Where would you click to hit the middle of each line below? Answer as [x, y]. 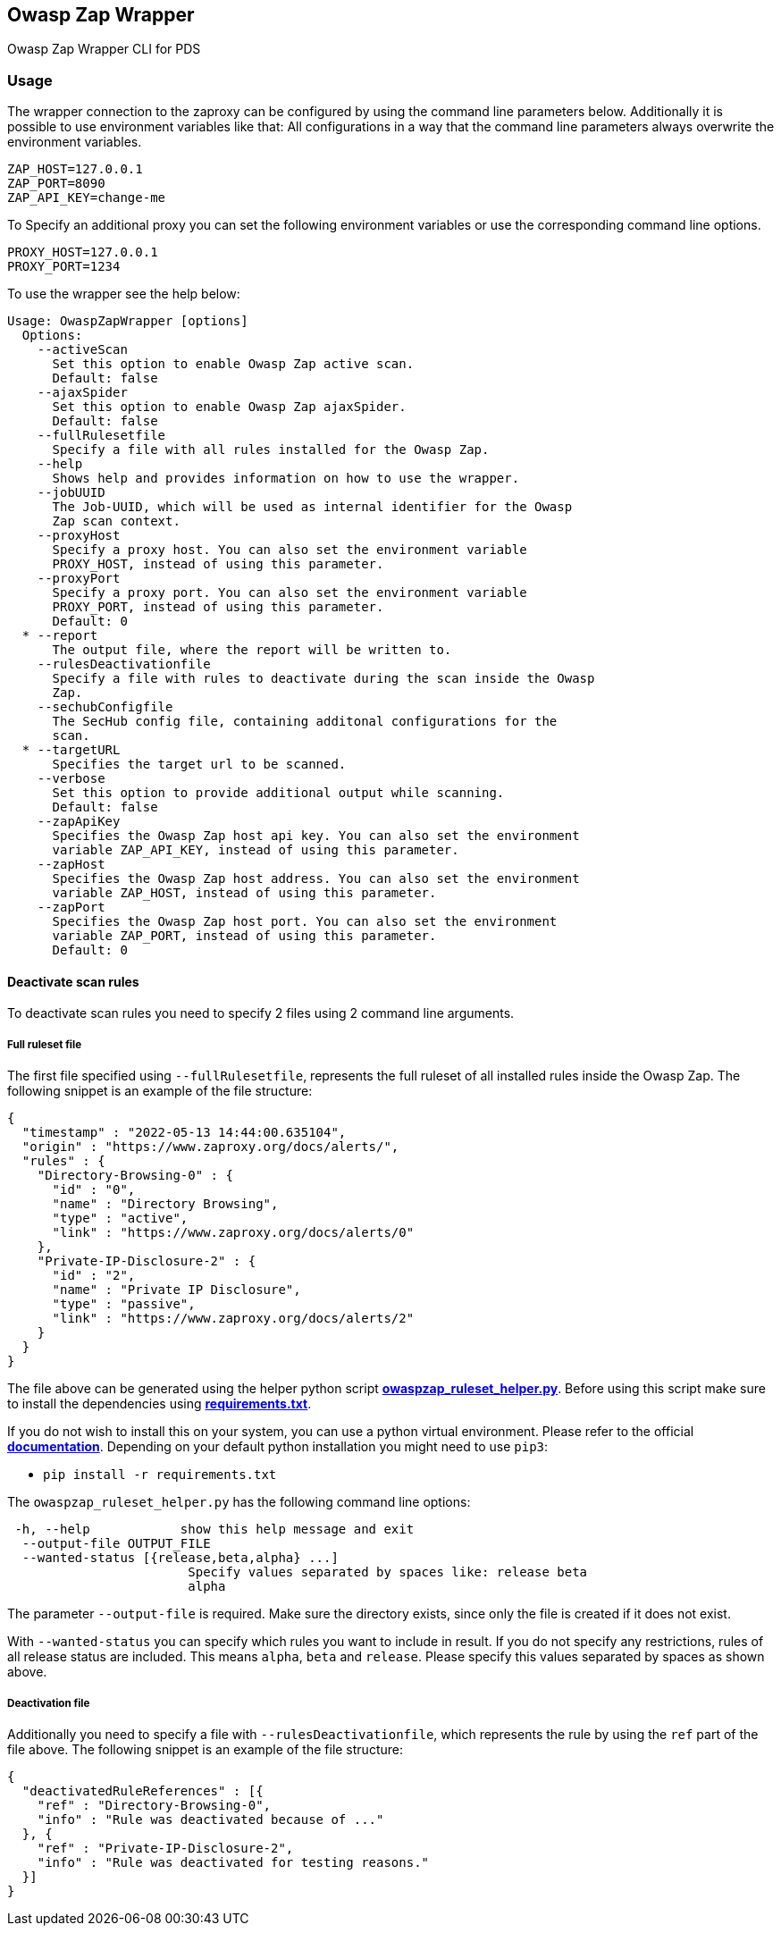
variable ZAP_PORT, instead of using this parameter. [244, 936]
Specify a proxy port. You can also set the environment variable [290, 593]
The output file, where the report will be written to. [252, 650]
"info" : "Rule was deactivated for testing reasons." [233, 1862]
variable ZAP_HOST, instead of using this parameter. [244, 893]
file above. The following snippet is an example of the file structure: [205, 1749]
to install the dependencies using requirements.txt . [160, 1404]
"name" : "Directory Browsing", [165, 1204]
